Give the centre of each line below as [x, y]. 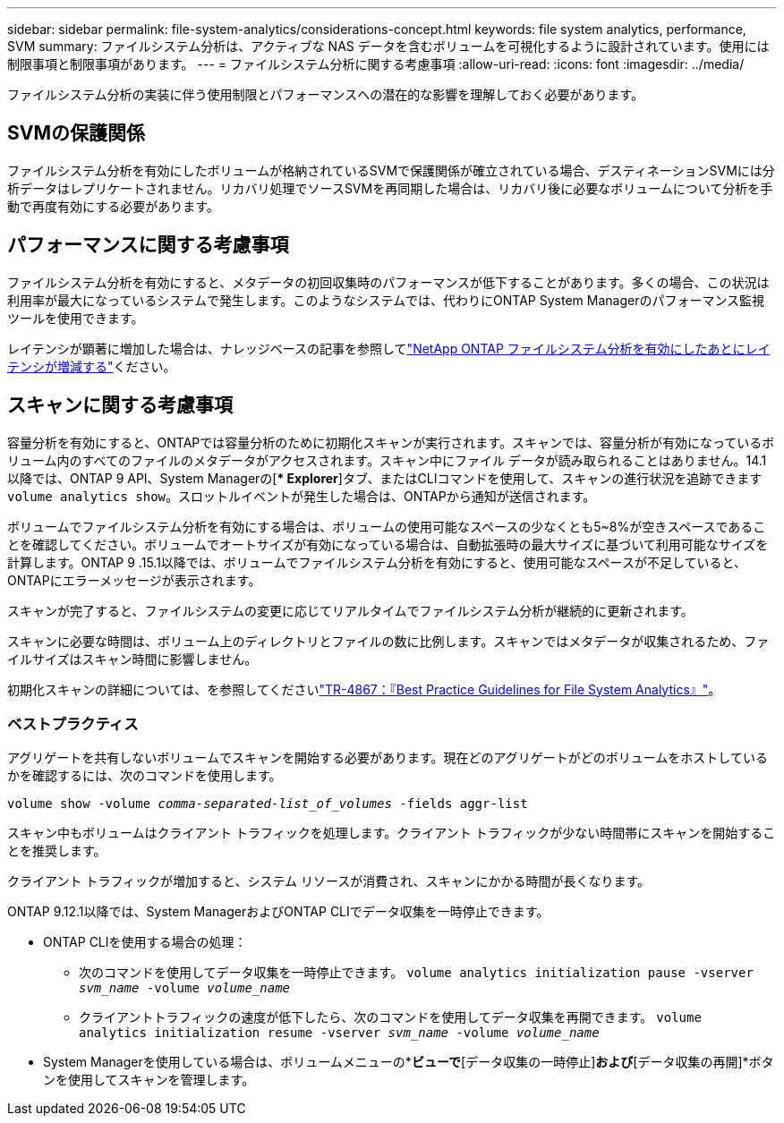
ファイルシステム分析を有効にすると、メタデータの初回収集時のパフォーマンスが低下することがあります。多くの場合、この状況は [388, 282]
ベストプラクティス [73, 723]
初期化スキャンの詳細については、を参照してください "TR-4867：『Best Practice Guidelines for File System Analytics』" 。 [364, 689]
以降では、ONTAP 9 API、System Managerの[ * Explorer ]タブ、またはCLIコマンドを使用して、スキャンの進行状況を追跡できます [385, 478]
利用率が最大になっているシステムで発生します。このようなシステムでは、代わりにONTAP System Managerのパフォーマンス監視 [386, 300]
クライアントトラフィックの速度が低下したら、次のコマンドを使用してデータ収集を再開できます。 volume [390, 1017]
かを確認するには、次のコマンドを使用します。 [145, 776]
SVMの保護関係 [76, 133]
